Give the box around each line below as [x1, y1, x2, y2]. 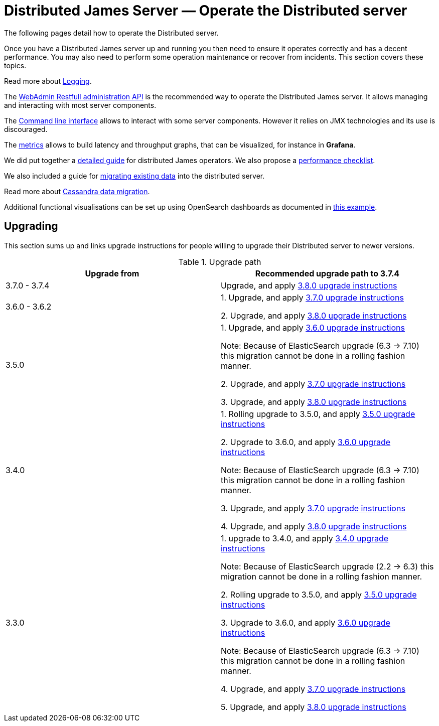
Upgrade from [85, 268, 139, 278]
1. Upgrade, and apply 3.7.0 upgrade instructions [221, 292, 404, 303]
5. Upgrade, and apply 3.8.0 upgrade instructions [221, 701, 406, 712]
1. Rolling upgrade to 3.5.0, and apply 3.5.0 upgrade [221, 408, 415, 419]
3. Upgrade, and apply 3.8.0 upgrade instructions [221, 396, 407, 407]
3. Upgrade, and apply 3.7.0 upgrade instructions [221, 503, 405, 513]
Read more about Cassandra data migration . [4, 187, 150, 196]
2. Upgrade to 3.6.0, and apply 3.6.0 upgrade [221, 437, 391, 447]
